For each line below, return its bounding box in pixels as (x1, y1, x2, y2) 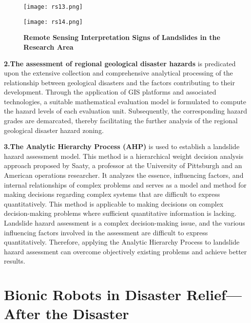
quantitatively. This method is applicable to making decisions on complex (4, 198, 224, 209)
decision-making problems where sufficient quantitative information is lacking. (4, 208, 236, 218)
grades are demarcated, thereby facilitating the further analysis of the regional (4, 115, 238, 126)
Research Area (23, 41, 74, 52)
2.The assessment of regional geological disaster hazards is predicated (4, 58, 236, 68)
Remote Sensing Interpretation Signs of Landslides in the (23, 32, 220, 42)
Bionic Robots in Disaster (4, 285, 181, 304)
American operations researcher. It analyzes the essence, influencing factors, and (4, 170, 244, 180)
